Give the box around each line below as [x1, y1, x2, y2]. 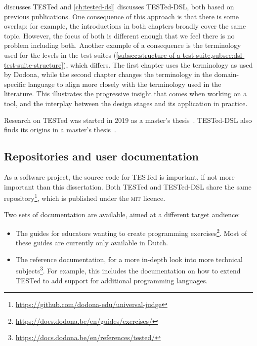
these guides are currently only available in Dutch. [15, 237, 168, 248]
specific [4, 78, 26, 89]
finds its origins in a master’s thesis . [4, 124, 116, 135]
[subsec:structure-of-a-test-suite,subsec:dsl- [116, 49, 245, 60]
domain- [214, 69, 239, 79]
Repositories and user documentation [4, 149, 199, 164]
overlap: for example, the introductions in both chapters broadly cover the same [4, 21, 246, 31]
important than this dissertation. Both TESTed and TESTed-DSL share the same [4, 181, 252, 192]
